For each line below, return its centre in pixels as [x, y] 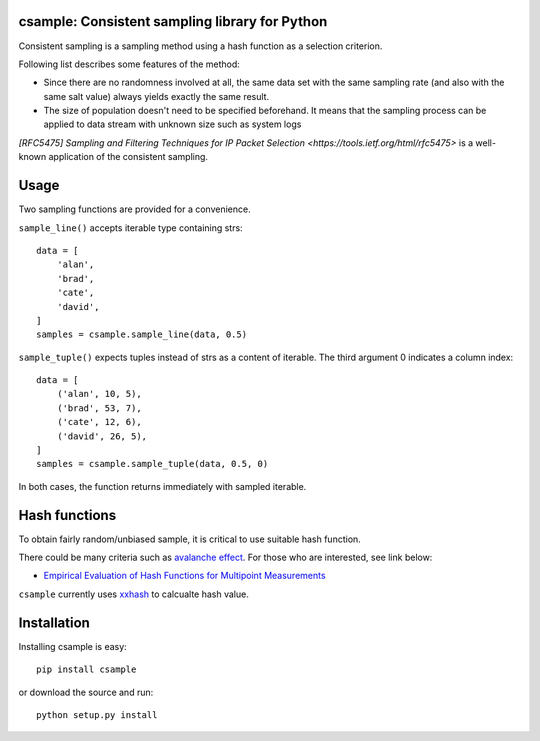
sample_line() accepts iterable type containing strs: [131, 227]
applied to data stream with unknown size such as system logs [172, 124]
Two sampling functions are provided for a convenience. [134, 209]
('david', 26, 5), [102, 436]
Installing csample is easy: [72, 646]
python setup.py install [97, 714]
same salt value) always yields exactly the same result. [156, 96]
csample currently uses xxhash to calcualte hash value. [133, 594]
